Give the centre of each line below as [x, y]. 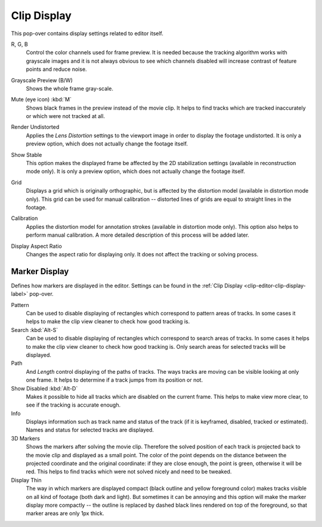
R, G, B [19, 44]
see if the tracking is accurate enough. [73, 405]
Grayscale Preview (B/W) [42, 80]
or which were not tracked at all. [66, 116]
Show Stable [27, 154]
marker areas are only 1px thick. [65, 513]
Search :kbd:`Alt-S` [35, 330]
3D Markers [25, 438]
